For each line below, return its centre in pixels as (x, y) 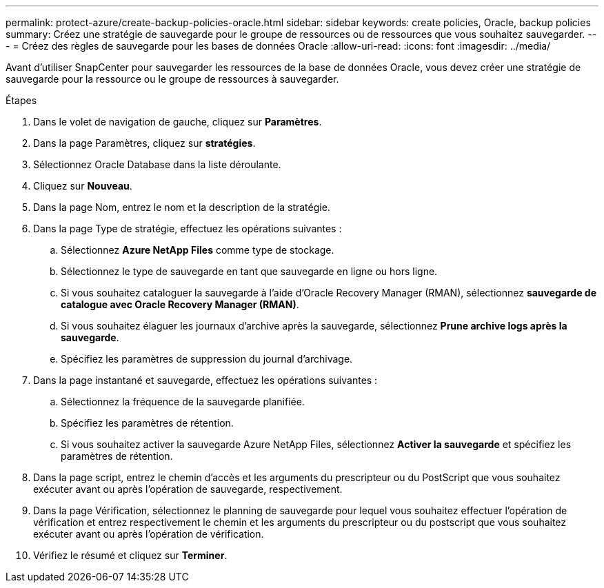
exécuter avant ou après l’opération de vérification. (149, 534)
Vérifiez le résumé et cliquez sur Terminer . (130, 555)
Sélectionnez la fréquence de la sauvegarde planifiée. (183, 402)
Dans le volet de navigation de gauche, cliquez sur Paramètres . (178, 122)
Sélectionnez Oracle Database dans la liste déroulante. (157, 164)
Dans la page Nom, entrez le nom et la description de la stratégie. (182, 207)
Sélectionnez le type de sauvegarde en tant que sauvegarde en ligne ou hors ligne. (249, 271)
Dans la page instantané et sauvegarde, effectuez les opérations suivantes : (205, 380)
